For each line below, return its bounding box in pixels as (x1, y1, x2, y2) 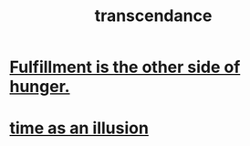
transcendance (94, 5, 213, 26)
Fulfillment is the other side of (9, 57, 241, 78)
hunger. (9, 77, 70, 97)
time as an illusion (9, 118, 149, 139)
